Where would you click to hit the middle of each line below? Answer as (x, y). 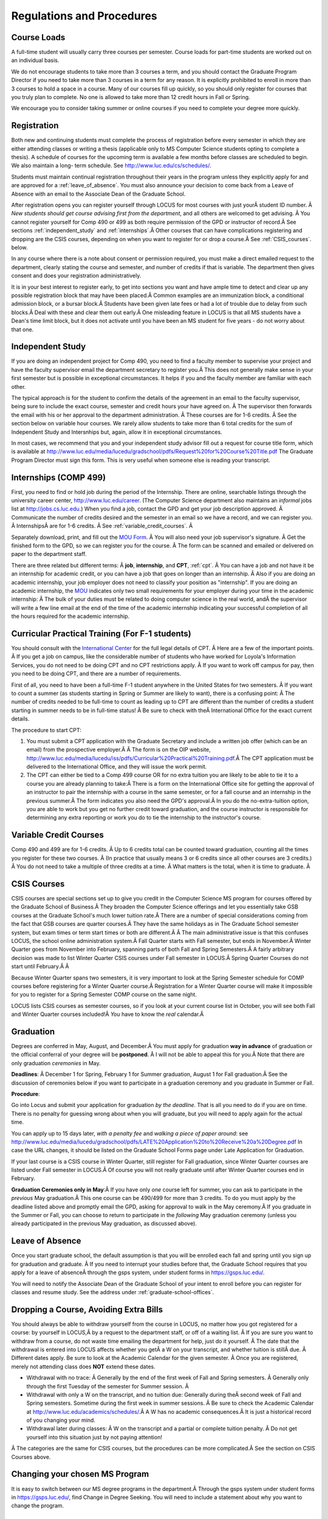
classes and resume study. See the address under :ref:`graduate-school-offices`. (113, 1292)
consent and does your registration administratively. (76, 276)
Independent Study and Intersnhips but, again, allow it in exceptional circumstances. (117, 432)
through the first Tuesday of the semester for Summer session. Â (108, 1386)
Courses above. (31, 1457)
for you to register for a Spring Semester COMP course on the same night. (104, 995)
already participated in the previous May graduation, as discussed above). (104, 1224)
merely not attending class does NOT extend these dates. (83, 1366)
